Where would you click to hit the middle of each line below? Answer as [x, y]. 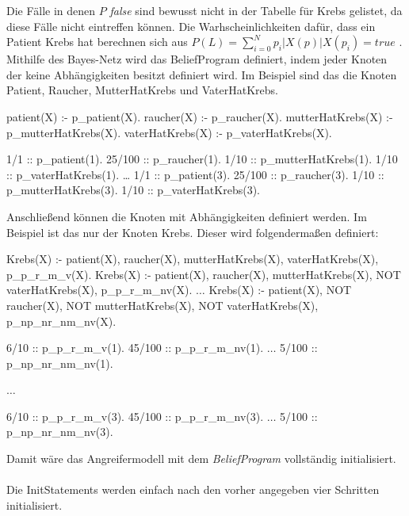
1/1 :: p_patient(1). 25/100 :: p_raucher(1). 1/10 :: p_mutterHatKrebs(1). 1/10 [202, 159]
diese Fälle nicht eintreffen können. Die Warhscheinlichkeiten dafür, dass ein [191, 26]
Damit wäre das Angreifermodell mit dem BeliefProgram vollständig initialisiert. [201, 459]
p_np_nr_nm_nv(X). [61, 321]
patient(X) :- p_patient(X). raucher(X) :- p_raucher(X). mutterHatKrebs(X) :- [200, 116]
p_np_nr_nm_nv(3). [60, 432]
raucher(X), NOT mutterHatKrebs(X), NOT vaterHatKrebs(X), [162, 305]
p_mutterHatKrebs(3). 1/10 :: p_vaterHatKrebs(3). [133, 190]
